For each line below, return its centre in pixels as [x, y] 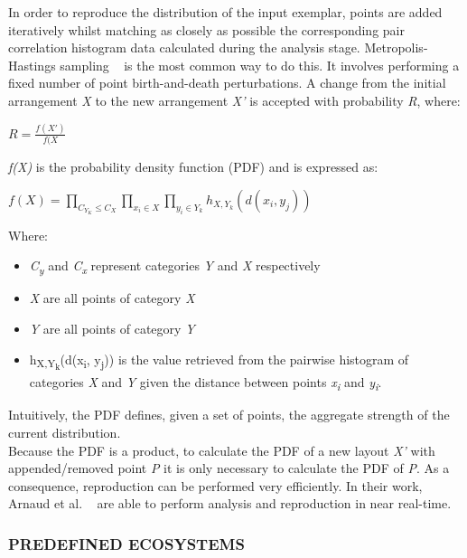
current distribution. [65, 433]
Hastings [32, 65]
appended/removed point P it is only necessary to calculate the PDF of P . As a [229, 468]
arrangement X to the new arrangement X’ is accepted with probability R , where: [234, 100]
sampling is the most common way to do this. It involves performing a [260, 65]
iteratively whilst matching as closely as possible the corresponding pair [206, 29]
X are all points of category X [112, 298]
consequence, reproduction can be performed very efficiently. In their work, [215, 485]
